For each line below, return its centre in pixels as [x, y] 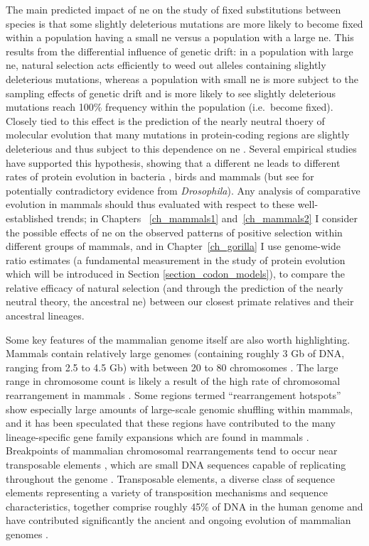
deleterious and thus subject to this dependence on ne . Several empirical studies [181, 148]
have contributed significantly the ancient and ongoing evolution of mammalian [178, 520]
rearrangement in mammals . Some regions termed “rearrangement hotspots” [173, 395]
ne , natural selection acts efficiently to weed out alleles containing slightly [166, 65]
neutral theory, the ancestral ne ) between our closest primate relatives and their [180, 301]
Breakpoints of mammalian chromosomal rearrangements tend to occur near [172, 451]
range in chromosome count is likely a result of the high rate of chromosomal [173, 381]
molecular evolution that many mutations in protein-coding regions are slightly [178, 135]
